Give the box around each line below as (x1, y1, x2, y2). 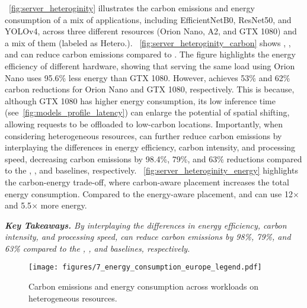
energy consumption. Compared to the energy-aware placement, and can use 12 (5, 187, 293, 200)
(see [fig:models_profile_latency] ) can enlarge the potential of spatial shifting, (5, 106, 290, 118)
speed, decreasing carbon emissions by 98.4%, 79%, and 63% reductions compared (5, 152, 302, 165)
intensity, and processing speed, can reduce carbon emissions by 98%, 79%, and (5, 230, 291, 243)
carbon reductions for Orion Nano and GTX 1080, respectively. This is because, (5, 83, 295, 95)
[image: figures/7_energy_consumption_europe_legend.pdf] (28, 263, 262, 272)
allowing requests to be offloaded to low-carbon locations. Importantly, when (5, 117, 283, 130)
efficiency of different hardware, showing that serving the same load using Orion (5, 59, 295, 72)
